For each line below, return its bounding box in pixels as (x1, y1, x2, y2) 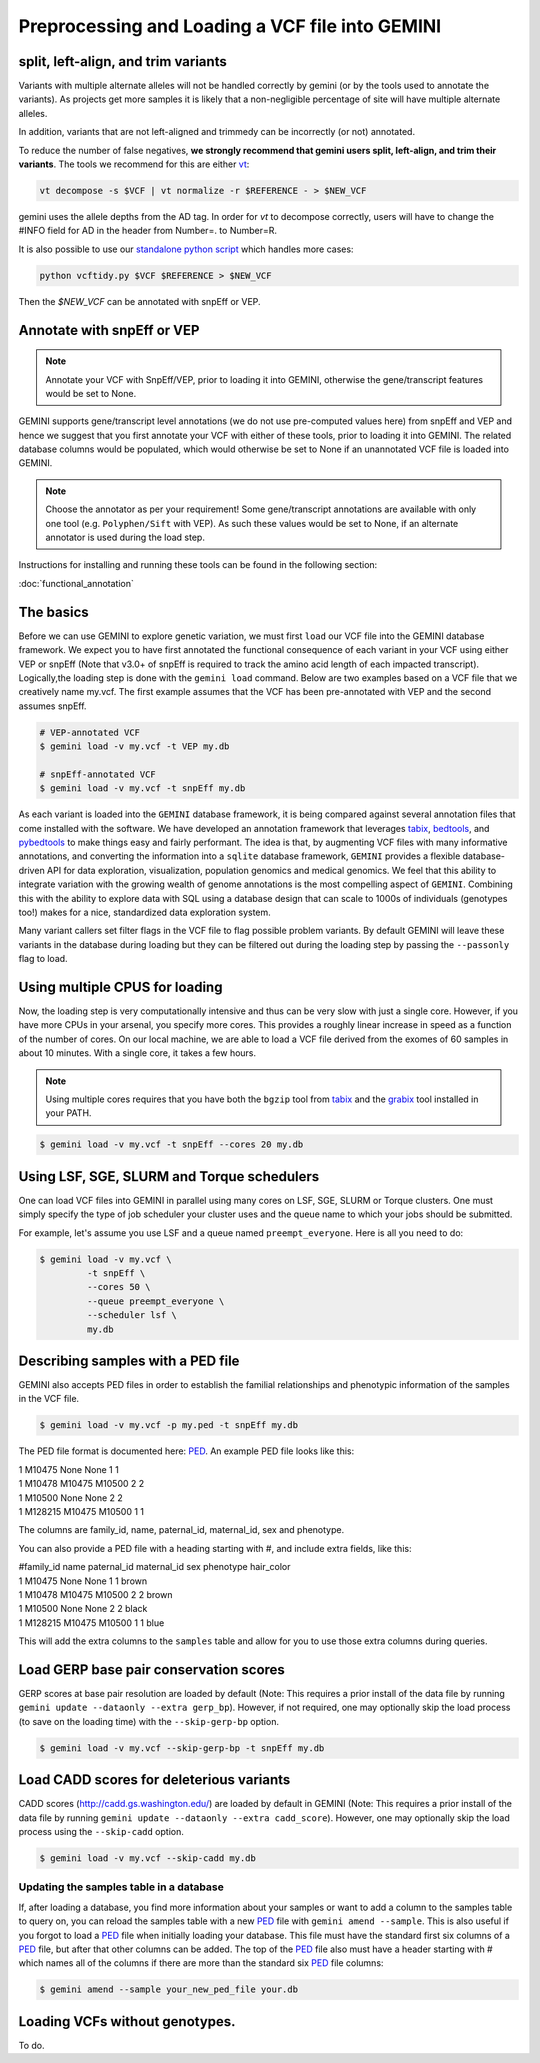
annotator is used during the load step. (45, 531, 205, 544)
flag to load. (18, 953, 69, 965)
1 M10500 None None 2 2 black (18, 1603, 148, 1615)
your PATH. (45, 1107, 92, 1119)
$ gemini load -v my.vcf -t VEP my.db (39, 741, 230, 752)
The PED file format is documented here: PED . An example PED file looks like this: (18, 1445, 355, 1457)
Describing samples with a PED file (18, 1352, 240, 1369)
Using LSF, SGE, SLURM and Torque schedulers (18, 1168, 320, 1185)
